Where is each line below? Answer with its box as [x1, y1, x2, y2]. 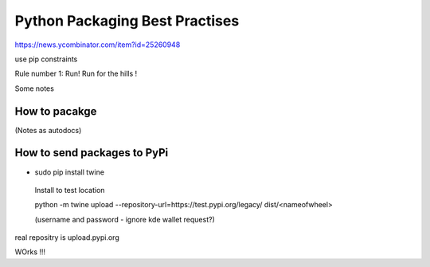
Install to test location [34, 185, 105, 194]
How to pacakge [14, 104, 97, 118]
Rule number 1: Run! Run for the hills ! [14, 69, 138, 79]
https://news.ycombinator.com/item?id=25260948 [14, 40, 181, 49]
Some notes [14, 84, 55, 93]
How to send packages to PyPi [14, 146, 169, 159]
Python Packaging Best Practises [14, 12, 240, 29]
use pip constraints [14, 54, 78, 64]
